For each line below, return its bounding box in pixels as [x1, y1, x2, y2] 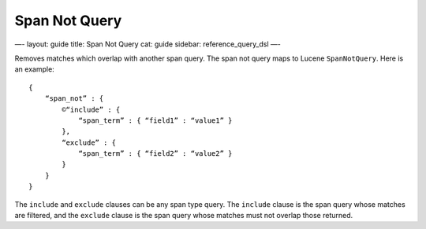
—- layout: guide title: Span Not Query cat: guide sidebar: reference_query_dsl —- [14, 39, 282, 49]
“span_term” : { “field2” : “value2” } [78, 150, 233, 158]
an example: [14, 65, 54, 74]
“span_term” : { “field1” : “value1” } [78, 116, 233, 125]
